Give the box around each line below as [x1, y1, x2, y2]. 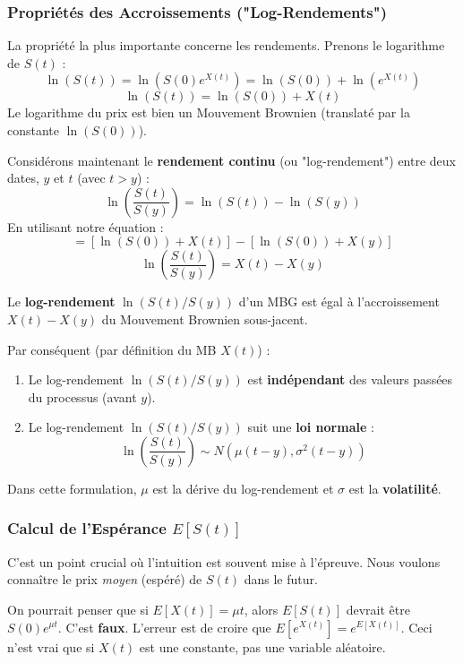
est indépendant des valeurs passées [247, 370, 453, 389]
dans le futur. [244, 570, 318, 589]
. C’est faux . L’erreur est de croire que [57, 617, 271, 636]
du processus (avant [28, 387, 137, 406]
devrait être [346, 599, 410, 618]
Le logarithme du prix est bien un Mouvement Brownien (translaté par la [7, 103, 410, 122]
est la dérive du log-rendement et [152, 478, 334, 497]
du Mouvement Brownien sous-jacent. [101, 309, 308, 328]
